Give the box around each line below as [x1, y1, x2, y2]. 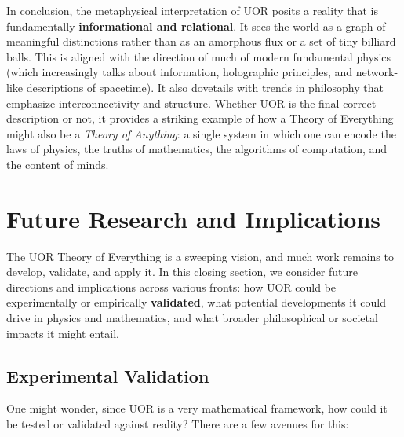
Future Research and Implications [6, 202, 381, 234]
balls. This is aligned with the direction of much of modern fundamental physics [6, 48, 391, 64]
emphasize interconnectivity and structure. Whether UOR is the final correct [6, 94, 377, 111]
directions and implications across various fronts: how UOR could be [6, 278, 337, 295]
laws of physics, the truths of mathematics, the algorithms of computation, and [6, 141, 388, 157]
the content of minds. [6, 156, 109, 172]
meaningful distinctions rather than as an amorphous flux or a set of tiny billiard [6, 33, 396, 50]
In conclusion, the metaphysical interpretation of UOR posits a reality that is [6, 2, 378, 18]
